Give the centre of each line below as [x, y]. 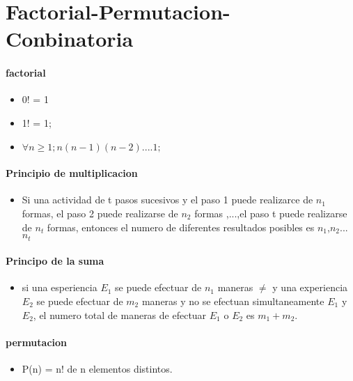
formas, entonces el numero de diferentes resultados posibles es [181, 227]
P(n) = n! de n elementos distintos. [97, 368]
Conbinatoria [70, 39]
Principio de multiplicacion [72, 173]
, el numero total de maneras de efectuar [120, 314]
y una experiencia [310, 287]
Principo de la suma [55, 261]
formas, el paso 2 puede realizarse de [100, 213]
